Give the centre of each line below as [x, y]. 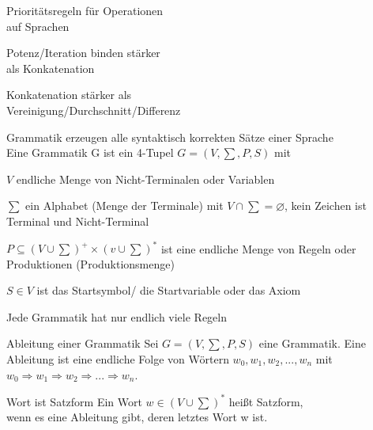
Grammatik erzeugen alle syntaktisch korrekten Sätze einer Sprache [170, 137]
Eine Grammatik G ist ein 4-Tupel [90, 152]
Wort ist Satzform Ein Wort [74, 401]
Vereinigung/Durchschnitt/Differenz [94, 110]
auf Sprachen [38, 26]
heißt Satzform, [266, 401]
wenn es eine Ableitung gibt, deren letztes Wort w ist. [137, 417]
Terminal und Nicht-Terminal [78, 221]
